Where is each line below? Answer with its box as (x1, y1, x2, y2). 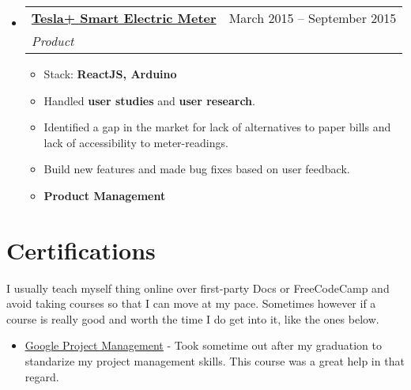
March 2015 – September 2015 (228, 9, 397, 27)
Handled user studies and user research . (43, 92, 255, 108)
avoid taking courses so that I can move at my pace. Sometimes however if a (6, 295, 376, 312)
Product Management (43, 187, 166, 203)
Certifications (6, 233, 156, 266)
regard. (25, 368, 59, 384)
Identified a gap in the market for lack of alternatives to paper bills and (43, 119, 391, 135)
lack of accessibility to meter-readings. (43, 134, 228, 150)
